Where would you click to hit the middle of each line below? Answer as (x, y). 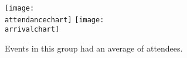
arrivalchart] (32, 30)
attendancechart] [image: (55, 20)
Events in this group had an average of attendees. (94, 48)
